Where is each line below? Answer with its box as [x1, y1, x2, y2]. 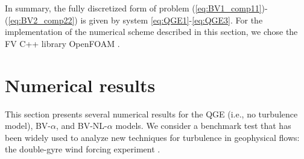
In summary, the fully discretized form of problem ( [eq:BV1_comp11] [5, 2, 262, 14]
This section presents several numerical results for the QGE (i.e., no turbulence [5, 107, 298, 120]
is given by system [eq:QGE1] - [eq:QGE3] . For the [80, 13, 263, 26]
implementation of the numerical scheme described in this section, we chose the [5, 25, 298, 38]
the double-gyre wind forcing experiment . [5, 143, 160, 155]
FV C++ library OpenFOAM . [5, 37, 120, 49]
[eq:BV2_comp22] [8, 13, 75, 26]
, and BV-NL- [56, 119, 107, 132]
